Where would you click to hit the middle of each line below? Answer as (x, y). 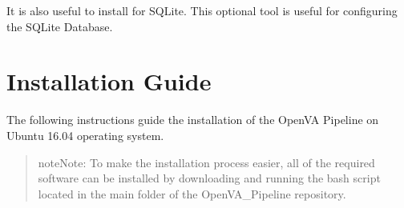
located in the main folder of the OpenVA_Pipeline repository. (192, 193)
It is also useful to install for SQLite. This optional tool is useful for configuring (202, 10)
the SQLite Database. (60, 26)
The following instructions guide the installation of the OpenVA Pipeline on (193, 120)
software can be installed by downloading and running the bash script (209, 178)
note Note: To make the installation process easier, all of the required (206, 162)
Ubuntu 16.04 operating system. (85, 135)
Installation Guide (109, 81)
